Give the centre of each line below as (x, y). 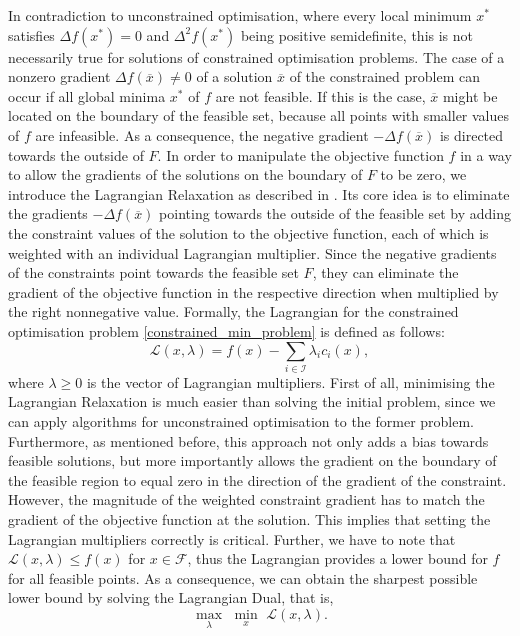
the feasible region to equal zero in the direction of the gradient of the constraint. (257, 479)
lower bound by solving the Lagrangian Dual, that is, (171, 597)
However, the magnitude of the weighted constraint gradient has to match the (246, 499)
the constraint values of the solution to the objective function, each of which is (248, 232)
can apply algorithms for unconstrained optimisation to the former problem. (241, 421)
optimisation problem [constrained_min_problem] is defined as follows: (226, 330)
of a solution (234, 76)
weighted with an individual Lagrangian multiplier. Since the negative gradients (252, 252)
